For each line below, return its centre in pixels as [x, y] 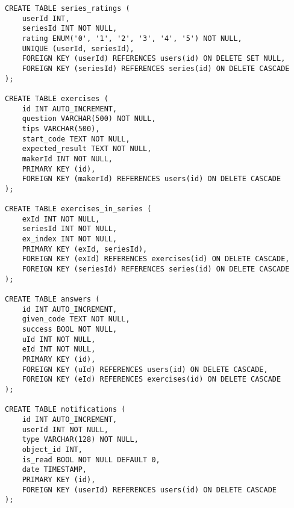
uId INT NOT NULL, [59, 339]
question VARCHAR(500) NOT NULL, [89, 119]
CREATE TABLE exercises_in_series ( [78, 209]
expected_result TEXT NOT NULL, [87, 149]
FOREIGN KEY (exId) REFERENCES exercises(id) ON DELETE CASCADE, [156, 259]
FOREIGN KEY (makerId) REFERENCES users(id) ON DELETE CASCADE [152, 179]
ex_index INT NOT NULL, [70, 239]
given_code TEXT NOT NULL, [76, 319]
